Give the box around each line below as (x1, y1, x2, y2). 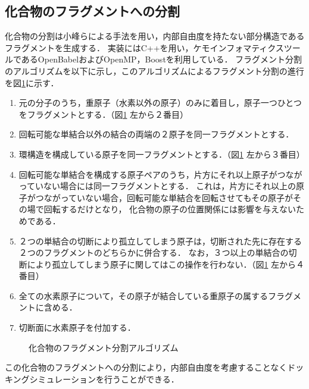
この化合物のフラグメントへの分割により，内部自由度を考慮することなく (5, 361, 288, 374)
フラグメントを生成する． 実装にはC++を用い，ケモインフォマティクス (5, 41, 284, 54)
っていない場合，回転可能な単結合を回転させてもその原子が (60, 191, 294, 203)
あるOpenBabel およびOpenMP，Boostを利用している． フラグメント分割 (21, 53, 302, 65)
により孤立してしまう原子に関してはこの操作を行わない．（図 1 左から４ (27, 258, 305, 270)
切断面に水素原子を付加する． (18, 321, 136, 334)
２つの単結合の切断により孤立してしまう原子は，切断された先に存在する (18, 234, 302, 247)
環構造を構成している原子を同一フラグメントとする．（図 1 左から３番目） (18, 148, 305, 160)
